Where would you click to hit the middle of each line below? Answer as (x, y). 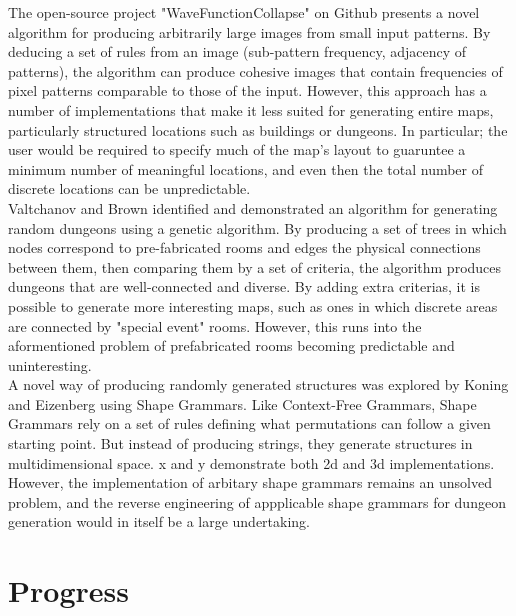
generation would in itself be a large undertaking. (159, 521)
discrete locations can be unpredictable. (129, 188)
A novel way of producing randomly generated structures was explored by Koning (258, 384)
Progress (68, 590)
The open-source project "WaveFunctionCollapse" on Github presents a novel (244, 12)
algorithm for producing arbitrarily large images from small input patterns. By (249, 31)
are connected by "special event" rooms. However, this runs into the (215, 325)
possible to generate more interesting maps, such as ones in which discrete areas (253, 305)
